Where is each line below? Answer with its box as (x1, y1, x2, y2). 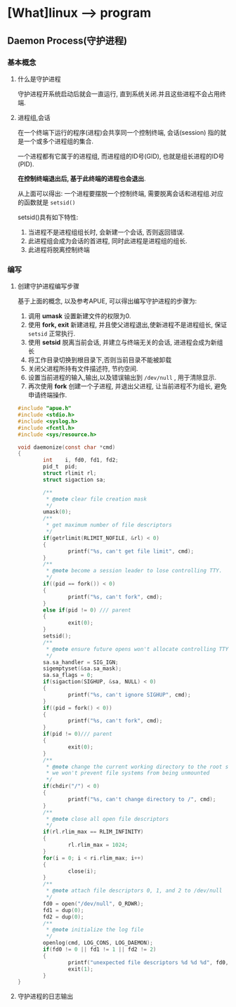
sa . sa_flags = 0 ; (43, 672, 93, 679)
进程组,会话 (17, 113, 51, 121)
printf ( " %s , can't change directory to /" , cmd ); (67, 796, 216, 803)
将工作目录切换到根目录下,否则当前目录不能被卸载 (27, 356, 172, 364)
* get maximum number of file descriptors (46, 522, 172, 529)
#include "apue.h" (17, 405, 72, 412)
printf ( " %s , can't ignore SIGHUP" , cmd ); (67, 691, 191, 698)
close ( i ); (67, 867, 97, 875)
